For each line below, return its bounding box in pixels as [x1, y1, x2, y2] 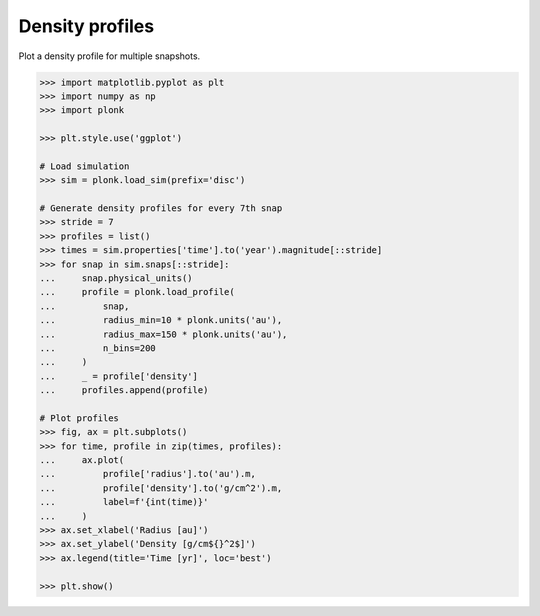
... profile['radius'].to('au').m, [39, 468, 257, 480]
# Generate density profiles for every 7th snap [39, 203, 283, 214]
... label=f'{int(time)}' [39, 496, 209, 508]
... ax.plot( [39, 455, 125, 466]
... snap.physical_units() [39, 273, 194, 284]
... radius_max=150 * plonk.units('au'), [39, 328, 288, 340]
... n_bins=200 [39, 342, 157, 354]
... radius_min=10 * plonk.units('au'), [39, 315, 283, 326]
